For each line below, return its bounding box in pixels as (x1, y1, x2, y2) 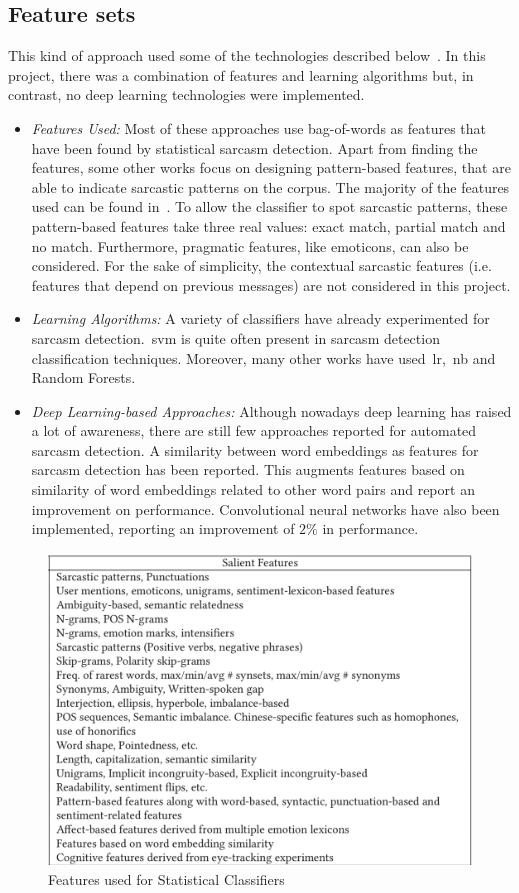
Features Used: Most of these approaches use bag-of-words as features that (31, 117, 487, 138)
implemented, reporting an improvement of (31, 518, 295, 539)
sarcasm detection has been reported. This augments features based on (31, 459, 465, 480)
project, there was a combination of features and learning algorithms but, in (8, 64, 474, 85)
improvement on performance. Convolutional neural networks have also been (31, 498, 500, 519)
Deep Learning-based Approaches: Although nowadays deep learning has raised (31, 400, 512, 421)
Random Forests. (31, 367, 136, 388)
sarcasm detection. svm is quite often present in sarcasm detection (31, 327, 440, 348)
